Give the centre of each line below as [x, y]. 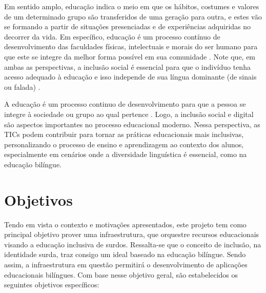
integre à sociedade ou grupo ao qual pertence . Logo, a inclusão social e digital [129, 114]
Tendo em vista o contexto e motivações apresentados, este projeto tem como [125, 224]
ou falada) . [22, 86]
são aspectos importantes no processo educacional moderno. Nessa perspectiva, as [132, 124]
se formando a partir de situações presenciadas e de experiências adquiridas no [128, 26]
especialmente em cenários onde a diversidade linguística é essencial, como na [126, 154]
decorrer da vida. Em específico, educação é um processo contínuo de [112, 36]
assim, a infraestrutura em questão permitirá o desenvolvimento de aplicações [126, 264]
